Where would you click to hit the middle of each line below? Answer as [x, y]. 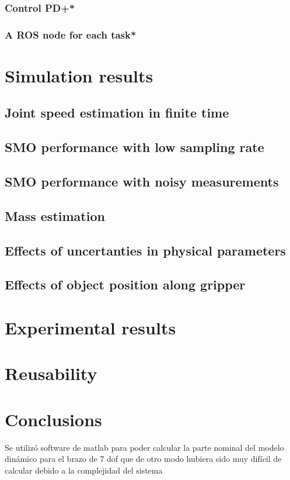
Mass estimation [55, 215]
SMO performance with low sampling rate [134, 147]
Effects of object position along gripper [125, 284]
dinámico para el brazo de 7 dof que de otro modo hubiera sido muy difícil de [143, 459]
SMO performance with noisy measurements [142, 182]
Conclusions [53, 419]
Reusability [51, 373]
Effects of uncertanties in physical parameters [145, 250]
